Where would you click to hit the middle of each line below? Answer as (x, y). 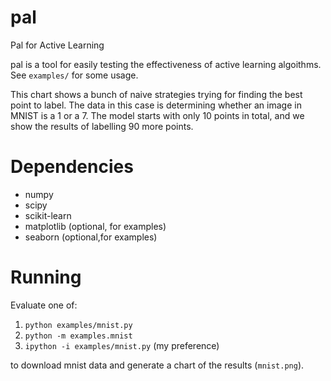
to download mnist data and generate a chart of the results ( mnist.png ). (157, 365)
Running (46, 277)
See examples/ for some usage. (74, 75)
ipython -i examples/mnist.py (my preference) (122, 345)
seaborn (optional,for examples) (91, 237)
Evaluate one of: (44, 305)
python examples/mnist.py (78, 325)
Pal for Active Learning (57, 45)
